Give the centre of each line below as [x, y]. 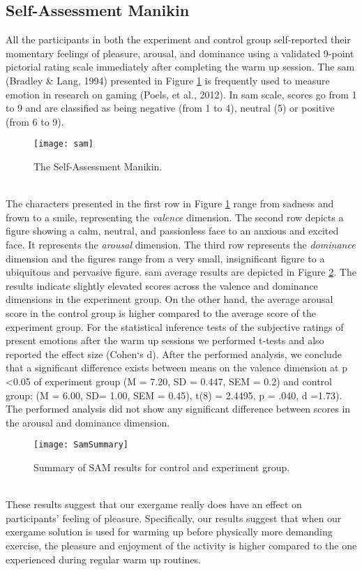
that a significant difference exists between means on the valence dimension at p [176, 368]
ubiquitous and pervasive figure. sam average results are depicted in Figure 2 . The [181, 272]
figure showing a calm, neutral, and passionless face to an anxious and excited [172, 231]
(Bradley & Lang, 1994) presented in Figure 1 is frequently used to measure [168, 80]
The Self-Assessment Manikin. [98, 166]
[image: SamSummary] [81, 445]
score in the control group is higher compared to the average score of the [161, 312]
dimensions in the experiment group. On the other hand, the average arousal [169, 299]
